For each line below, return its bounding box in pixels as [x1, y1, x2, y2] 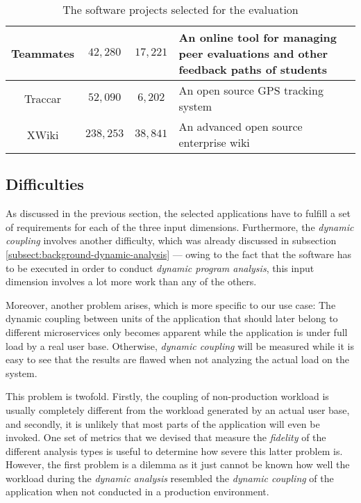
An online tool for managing [178, 29, 337, 45]
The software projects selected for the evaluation [62, 1, 299, 17]
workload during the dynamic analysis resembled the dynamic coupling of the [6, 470, 334, 485]
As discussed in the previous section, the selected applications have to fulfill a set [6, 206, 351, 221]
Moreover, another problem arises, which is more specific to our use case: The [6, 297, 336, 312]
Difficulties [6, 173, 84, 195]
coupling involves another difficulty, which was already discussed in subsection [6, 233, 337, 248]
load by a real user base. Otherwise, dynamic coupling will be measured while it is [6, 338, 354, 353]
